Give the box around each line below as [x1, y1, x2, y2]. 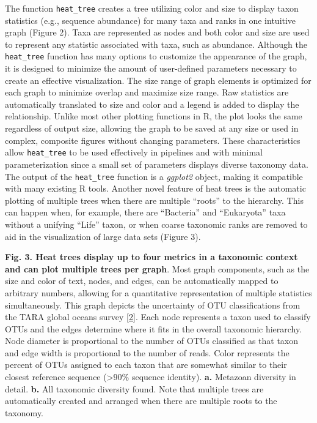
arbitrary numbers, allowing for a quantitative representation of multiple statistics [5, 286, 312, 299]
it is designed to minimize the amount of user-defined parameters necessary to [5, 62, 297, 75]
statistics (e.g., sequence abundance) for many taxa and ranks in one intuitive [5, 13, 296, 26]
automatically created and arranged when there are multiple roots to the [5, 394, 277, 407]
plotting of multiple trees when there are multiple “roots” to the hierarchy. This [5, 193, 304, 206]
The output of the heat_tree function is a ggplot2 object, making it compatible [5, 170, 303, 182]
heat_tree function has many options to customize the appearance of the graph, [5, 50, 307, 62]
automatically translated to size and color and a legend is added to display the [5, 97, 299, 110]
